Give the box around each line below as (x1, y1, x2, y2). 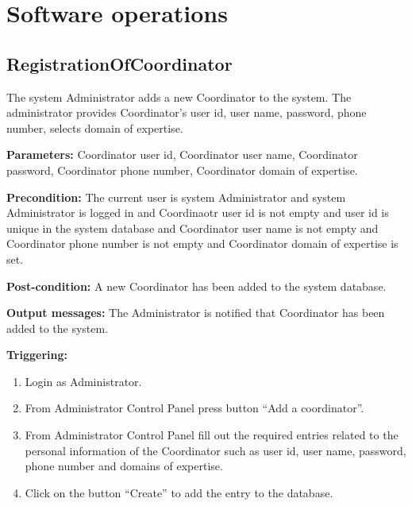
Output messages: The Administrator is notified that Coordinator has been (6, 304, 385, 321)
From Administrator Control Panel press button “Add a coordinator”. (25, 400, 364, 416)
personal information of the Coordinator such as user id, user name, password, (25, 442, 406, 458)
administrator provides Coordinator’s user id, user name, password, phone (6, 104, 367, 121)
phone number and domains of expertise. (25, 458, 223, 474)
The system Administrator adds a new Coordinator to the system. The (6, 88, 352, 105)
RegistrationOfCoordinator (6, 51, 233, 75)
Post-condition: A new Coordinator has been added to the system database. (6, 277, 387, 294)
